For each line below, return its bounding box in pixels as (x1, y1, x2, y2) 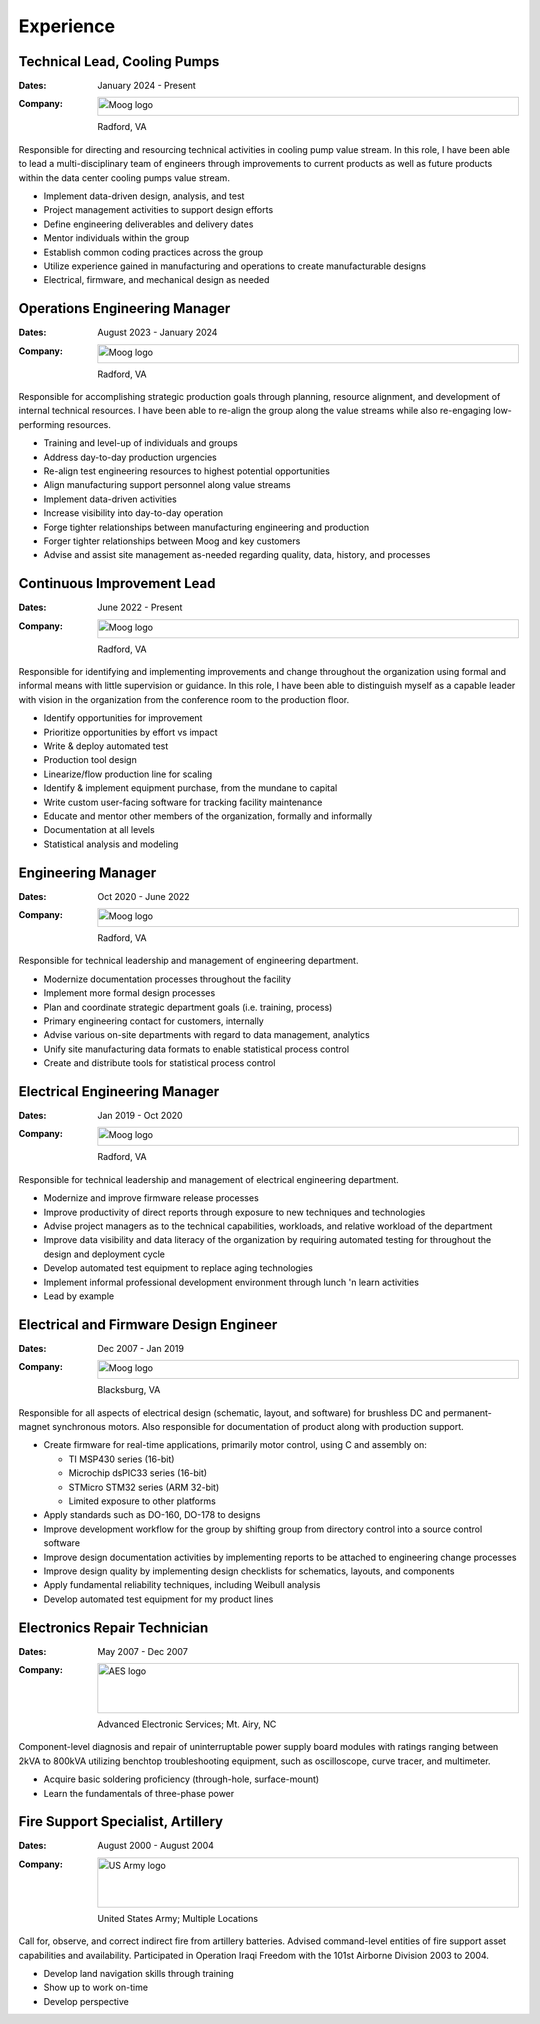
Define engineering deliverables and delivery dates (43, 218, 254, 230)
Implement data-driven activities (43, 493, 177, 505)
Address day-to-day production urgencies (43, 451, 217, 463)
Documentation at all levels (43, 824, 155, 836)
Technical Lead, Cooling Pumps (18, 53, 220, 70)
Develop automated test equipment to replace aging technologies (43, 1262, 314, 1274)
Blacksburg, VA (97, 1384, 161, 1396)
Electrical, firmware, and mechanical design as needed (43, 274, 270, 286)
